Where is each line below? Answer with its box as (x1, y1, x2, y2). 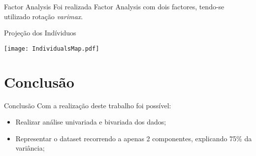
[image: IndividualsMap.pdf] (4, 45, 99, 52)
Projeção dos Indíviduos (4, 28, 76, 38)
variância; (15, 143, 45, 153)
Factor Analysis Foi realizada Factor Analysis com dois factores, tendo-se (4, 1, 224, 11)
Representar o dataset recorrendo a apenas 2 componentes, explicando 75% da (15, 133, 252, 143)
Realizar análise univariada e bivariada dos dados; (15, 117, 166, 127)
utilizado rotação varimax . (4, 11, 83, 21)
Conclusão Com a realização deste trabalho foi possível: (4, 100, 171, 110)
